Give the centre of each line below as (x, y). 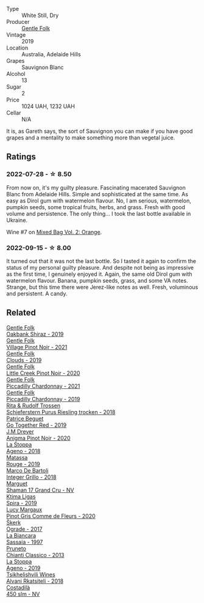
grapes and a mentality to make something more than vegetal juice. (91, 138)
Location (17, 48)
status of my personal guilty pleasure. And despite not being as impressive (100, 267)
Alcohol (16, 74)
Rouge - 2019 (23, 464)
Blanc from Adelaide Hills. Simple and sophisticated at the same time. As (97, 194)
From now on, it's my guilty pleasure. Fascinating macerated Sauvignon (96, 187)
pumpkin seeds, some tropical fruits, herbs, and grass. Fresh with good (96, 207)
